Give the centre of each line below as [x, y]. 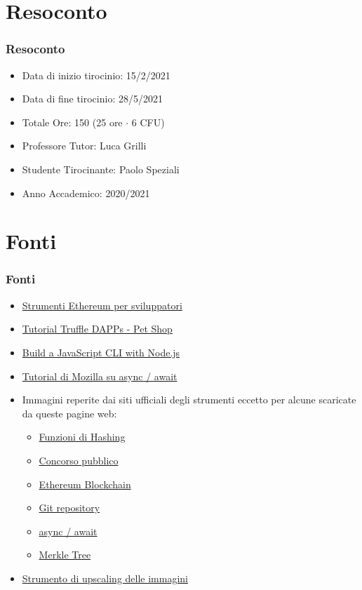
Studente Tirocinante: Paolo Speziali [101, 169]
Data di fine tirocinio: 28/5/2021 [92, 99]
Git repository [69, 508]
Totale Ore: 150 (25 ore [72, 122]
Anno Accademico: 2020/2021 [86, 193]
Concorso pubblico [79, 460]
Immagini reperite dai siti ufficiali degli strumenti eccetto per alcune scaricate [189, 400]
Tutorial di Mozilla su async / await [100, 376]
